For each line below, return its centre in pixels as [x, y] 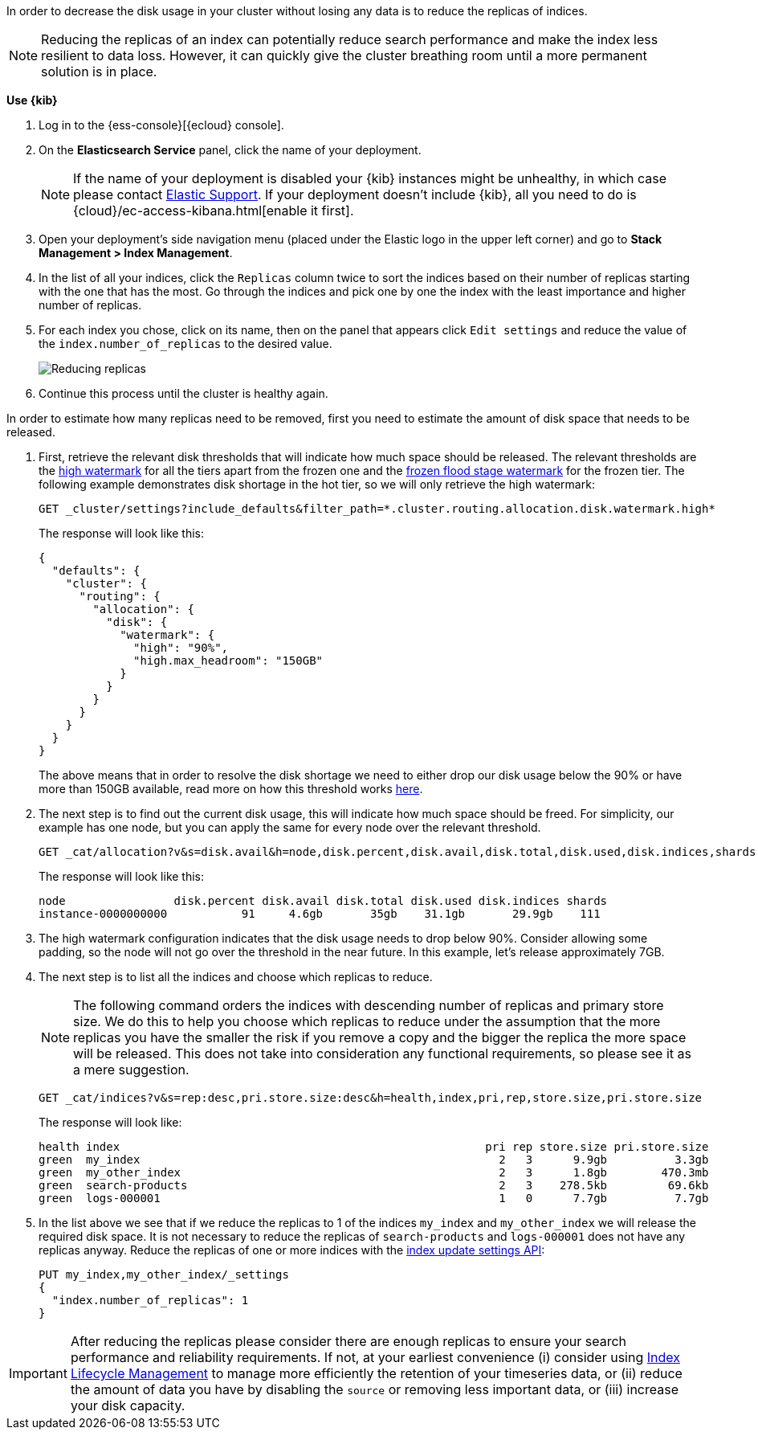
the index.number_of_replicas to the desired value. [185, 344]
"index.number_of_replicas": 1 [150, 1300]
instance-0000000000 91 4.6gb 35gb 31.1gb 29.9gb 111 [320, 914]
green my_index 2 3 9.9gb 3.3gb [374, 1160]
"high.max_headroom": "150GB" [228, 661]
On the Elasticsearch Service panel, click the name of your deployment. [230, 150]
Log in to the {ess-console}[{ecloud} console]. [161, 125]
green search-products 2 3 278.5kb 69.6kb [374, 1185]
